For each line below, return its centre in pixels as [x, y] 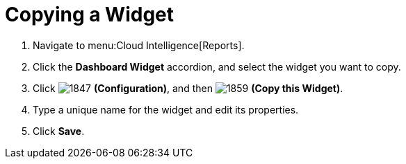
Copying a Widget [90, 15]
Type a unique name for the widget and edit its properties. [166, 109]
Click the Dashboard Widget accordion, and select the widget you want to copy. [217, 66]
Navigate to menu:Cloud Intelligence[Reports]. [139, 45]
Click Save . [59, 131]
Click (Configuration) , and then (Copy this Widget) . [188, 88]
